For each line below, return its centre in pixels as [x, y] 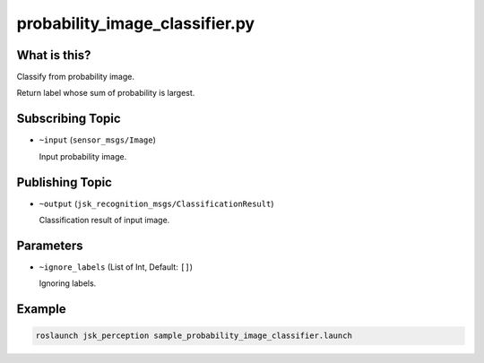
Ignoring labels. [68, 283]
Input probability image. [83, 156]
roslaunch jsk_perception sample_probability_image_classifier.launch [194, 336]
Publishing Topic [64, 182]
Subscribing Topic [69, 119]
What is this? [54, 55]
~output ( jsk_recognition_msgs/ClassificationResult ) [156, 203]
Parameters [50, 245]
